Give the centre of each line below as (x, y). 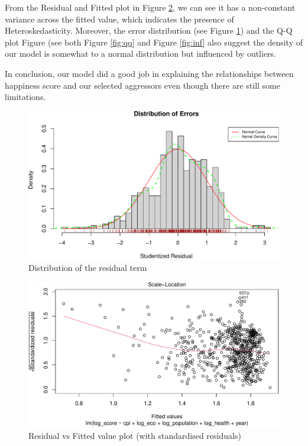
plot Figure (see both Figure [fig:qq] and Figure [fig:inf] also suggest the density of (154, 42)
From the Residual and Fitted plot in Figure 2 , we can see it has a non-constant (150, 7)
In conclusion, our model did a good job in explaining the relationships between (149, 73)
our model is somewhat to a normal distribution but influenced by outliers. (141, 54)
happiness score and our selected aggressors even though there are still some (142, 85)
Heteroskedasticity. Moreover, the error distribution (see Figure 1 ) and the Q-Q (149, 30)
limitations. (25, 97)
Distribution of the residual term (88, 268)
